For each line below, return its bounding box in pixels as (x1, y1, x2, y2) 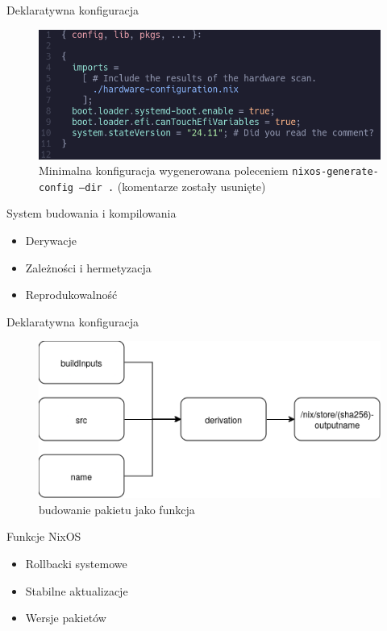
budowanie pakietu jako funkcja (39, 500, 195, 517)
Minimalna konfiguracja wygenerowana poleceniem (39, 162, 289, 179)
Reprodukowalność (25, 286, 118, 303)
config (39, 181, 73, 193)
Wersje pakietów (25, 609, 106, 626)
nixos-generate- (292, 166, 379, 178)
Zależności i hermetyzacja (25, 259, 152, 276)
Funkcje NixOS (6, 528, 81, 545)
